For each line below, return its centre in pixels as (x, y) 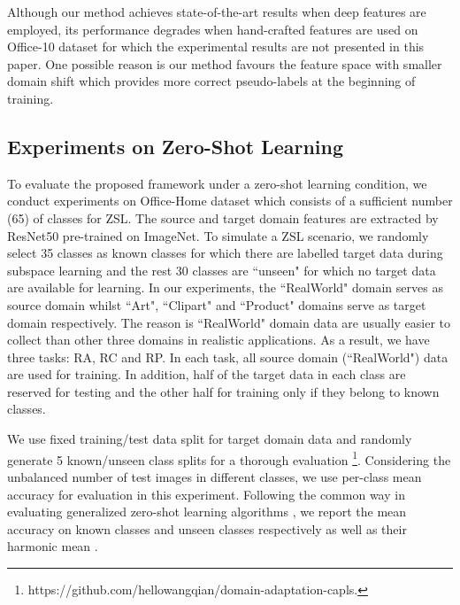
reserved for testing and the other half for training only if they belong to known (223, 391)
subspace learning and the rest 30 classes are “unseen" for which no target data (222, 270)
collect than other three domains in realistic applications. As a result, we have (218, 340)
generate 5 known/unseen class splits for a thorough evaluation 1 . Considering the (229, 458)
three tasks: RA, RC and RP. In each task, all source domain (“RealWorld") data (228, 357)
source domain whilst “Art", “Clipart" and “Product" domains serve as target (217, 304)
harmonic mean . (53, 546)
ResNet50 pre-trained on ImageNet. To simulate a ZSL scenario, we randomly (218, 235)
